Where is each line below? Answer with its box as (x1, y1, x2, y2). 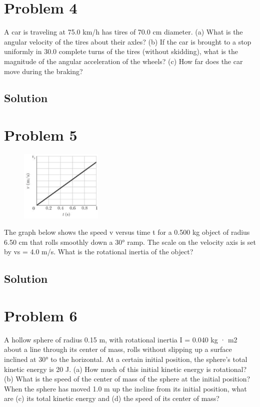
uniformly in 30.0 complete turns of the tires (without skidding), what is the (4, 46, 238, 57)
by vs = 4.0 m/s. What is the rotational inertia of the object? (4, 246, 193, 257)
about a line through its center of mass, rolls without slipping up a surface (4, 344, 232, 354)
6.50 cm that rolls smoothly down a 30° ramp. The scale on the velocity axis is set (4, 236, 256, 247)
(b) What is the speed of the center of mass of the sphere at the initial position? (4, 373, 250, 384)
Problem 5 (4, 125, 77, 145)
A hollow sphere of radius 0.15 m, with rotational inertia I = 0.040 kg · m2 (4, 334, 237, 344)
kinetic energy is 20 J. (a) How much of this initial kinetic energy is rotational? (4, 363, 247, 374)
